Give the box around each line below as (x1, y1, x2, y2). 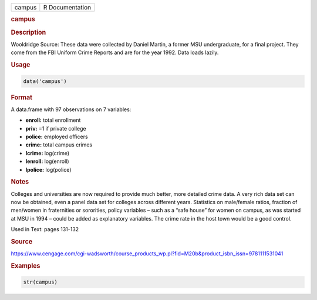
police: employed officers (25, 133, 88, 140)
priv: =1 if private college (25, 125, 86, 132)
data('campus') (23, 78, 67, 85)
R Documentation (43, 4, 91, 11)
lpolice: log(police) (25, 166, 72, 173)
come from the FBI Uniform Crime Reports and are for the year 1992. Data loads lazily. (11, 49, 219, 56)
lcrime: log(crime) (25, 149, 70, 156)
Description (11, 28, 46, 36)
